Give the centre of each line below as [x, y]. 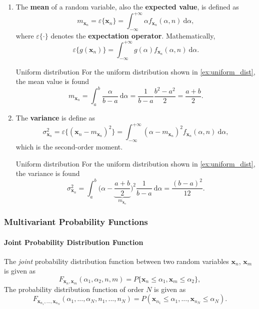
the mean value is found [52, 81]
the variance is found [48, 173]
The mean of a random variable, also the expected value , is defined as [127, 6]
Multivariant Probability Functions [76, 221]
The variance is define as [55, 118]
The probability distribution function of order [74, 289]
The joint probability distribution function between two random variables [116, 261]
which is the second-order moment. [69, 147]
